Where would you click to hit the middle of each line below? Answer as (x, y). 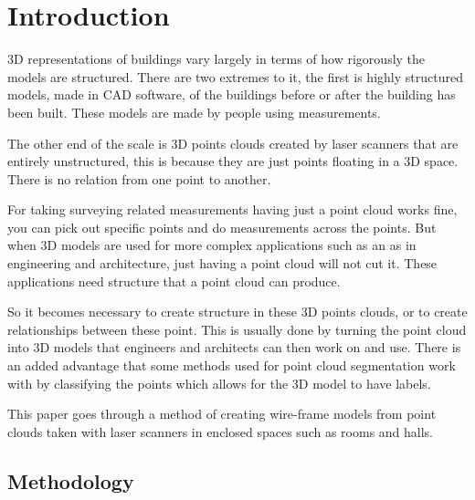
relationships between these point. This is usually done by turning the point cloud (237, 329)
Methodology (71, 480)
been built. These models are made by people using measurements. (194, 112)
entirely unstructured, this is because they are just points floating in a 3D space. (233, 161)
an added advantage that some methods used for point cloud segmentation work (232, 365)
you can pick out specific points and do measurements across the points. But (222, 227)
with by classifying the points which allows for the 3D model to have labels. (219, 383)
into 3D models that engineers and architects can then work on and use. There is (234, 347)
